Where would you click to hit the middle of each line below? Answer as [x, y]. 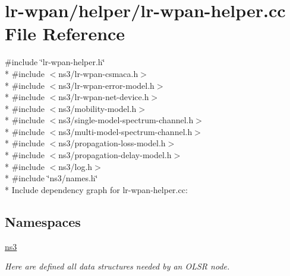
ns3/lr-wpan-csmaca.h [98, 73]
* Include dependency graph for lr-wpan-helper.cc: [96, 189]
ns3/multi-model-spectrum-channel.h [125, 131]
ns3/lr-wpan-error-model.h [106, 85]
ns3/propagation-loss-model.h [112, 143]
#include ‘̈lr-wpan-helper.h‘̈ [55, 62]
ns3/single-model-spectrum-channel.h [126, 120]
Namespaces [43, 221]
